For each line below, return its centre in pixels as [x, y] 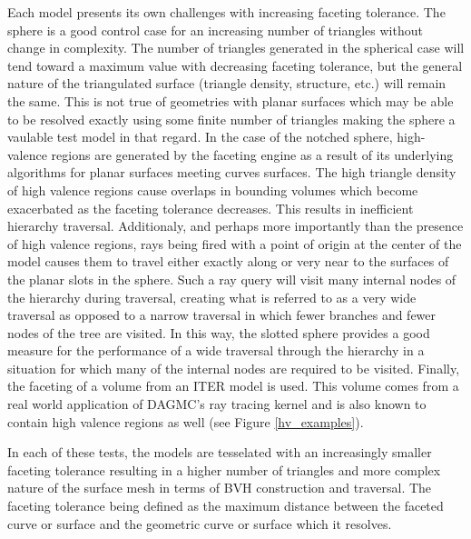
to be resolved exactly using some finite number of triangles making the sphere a [231, 119]
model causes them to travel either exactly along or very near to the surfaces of [228, 261]
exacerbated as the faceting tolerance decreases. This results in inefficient [211, 208]
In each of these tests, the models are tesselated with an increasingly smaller [220, 452]
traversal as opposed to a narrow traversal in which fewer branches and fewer [222, 315]
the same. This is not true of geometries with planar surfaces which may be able [231, 100]
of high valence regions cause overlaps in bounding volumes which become [213, 190]
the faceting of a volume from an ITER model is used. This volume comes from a [233, 386]
